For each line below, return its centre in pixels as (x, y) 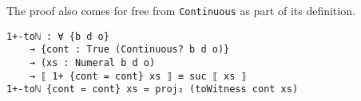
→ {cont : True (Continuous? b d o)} (129, 50)
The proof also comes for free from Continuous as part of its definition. (181, 10)
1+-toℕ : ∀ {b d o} (58, 36)
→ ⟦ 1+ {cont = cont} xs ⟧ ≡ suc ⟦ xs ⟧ (138, 76)
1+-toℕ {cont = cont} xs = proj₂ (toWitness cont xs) (153, 89)
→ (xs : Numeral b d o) (92, 62)
